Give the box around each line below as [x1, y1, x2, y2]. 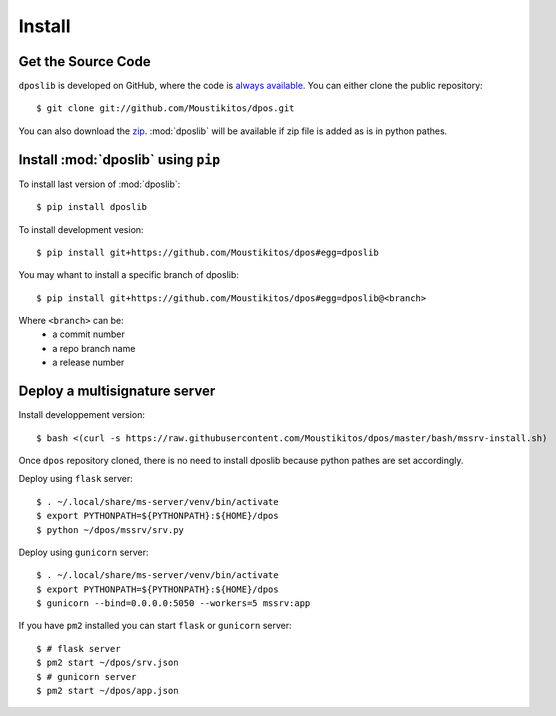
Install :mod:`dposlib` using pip [18, 151, 221, 168]
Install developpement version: [18, 409, 145, 421]
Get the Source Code [18, 53, 151, 70]
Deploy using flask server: [18, 473, 134, 485]
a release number [52, 356, 125, 369]
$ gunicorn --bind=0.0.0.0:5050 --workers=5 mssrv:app [36, 598, 311, 609]
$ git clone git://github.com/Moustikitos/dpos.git [36, 103, 295, 114]
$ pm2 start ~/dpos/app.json [36, 685, 179, 697]
